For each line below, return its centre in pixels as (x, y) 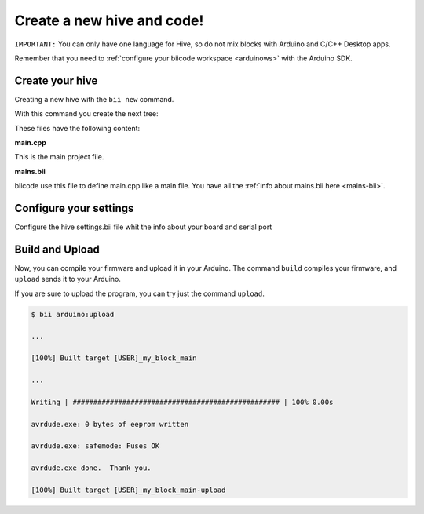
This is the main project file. (59, 157)
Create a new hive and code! (109, 20)
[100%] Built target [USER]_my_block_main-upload (128, 490)
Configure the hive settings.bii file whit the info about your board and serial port (143, 227)
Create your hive (56, 80)
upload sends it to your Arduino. (68, 279)
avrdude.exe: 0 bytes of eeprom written (110, 424)
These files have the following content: (77, 128)
